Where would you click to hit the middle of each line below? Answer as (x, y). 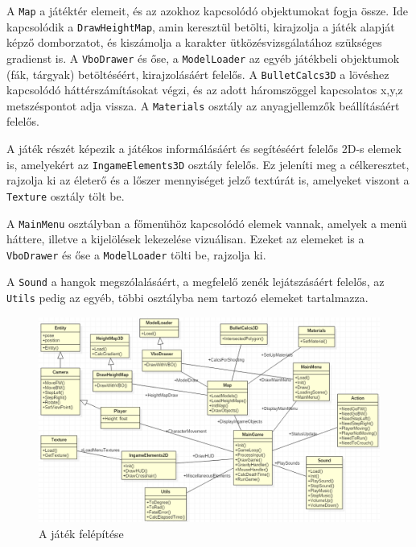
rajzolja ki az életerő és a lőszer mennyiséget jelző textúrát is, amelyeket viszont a (208, 180)
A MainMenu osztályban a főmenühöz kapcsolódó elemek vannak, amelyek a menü (207, 223)
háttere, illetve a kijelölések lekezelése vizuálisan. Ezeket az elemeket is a (185, 239)
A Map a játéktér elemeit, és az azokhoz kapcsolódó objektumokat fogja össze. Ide (207, 10)
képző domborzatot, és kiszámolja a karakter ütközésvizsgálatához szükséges (194, 42)
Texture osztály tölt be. (66, 195)
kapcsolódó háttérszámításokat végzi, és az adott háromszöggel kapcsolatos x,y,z (205, 90)
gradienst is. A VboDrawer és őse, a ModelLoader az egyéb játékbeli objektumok (203, 58)
